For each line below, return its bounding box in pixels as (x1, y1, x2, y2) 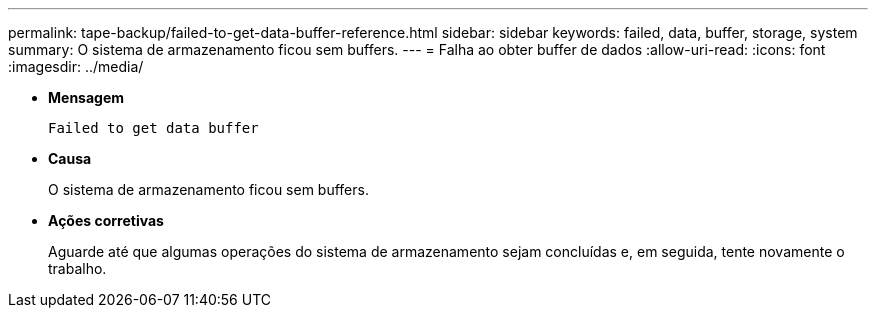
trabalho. (48, 260, 107, 277)
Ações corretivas (48, 212, 164, 229)
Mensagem (48, 89, 125, 106)
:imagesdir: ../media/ (8, 58, 144, 75)
